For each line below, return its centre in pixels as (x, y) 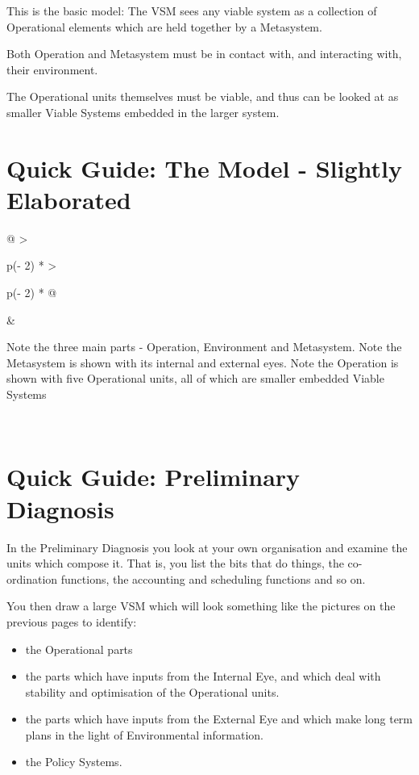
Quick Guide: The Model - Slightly (204, 168)
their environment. (52, 69)
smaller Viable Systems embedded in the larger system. (143, 112)
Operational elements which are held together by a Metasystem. (164, 26)
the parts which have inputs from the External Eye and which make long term (219, 719)
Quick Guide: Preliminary (153, 477)
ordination (32, 578)
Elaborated (69, 199)
